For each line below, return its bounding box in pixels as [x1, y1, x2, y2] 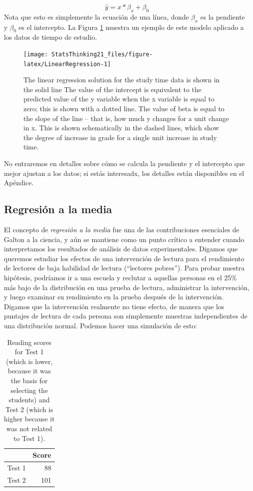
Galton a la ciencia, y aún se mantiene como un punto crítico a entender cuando [4, 234, 244, 244]
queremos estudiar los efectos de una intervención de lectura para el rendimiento [4, 253, 245, 263]
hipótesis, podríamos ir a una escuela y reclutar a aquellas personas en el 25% [4, 272, 237, 282]
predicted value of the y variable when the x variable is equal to [23, 94, 215, 104]
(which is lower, [6, 356, 53, 366]
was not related [6, 423, 52, 433]
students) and [9, 394, 50, 405]
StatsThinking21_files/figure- [51, 50, 153, 58]
